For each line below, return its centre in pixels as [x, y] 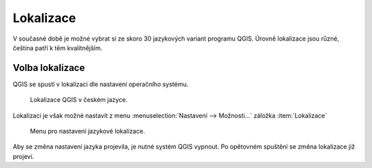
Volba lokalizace [49, 68]
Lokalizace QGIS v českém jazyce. [79, 100]
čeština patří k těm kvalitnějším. [58, 48]
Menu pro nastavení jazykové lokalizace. [87, 132]
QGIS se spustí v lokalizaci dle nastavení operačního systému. [101, 84]
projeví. [23, 156]
